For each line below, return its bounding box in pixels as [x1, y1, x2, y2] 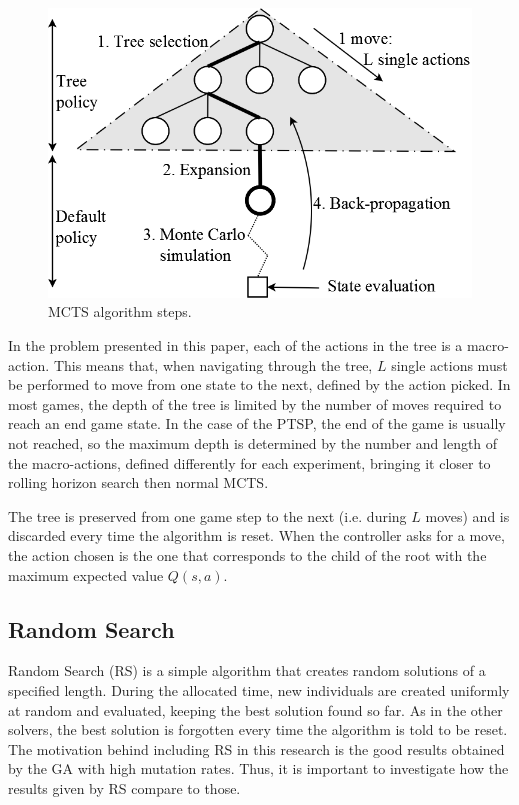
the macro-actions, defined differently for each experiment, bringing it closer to [8, 452, 491, 473]
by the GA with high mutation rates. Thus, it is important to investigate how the [8, 758, 509, 779]
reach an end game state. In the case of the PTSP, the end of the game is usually [8, 413, 506, 434]
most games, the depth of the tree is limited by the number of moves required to [8, 393, 502, 414]
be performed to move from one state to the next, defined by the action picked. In [8, 374, 511, 395]
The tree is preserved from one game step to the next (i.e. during [8, 505, 407, 526]
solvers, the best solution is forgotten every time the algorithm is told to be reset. [8, 719, 508, 740]
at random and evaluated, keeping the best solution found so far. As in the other [8, 699, 503, 720]
